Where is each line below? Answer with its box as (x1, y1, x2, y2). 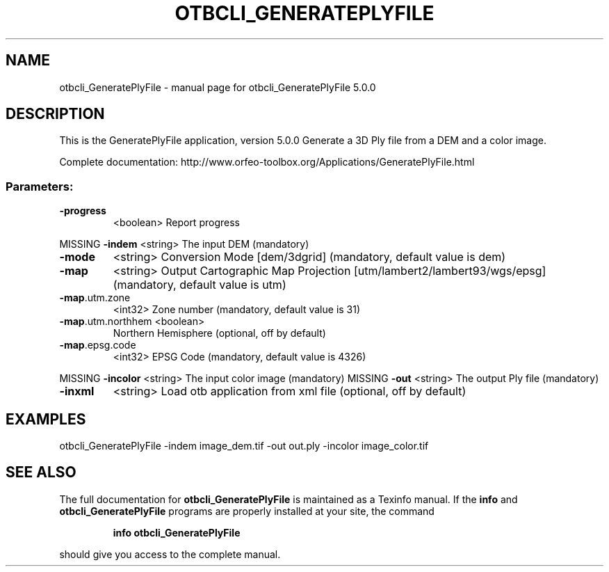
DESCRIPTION (6, 105, 105, 123)
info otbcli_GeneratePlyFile (113, 526, 241, 539)
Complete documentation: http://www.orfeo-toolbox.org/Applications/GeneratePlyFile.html (59, 156, 475, 168)
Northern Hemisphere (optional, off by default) (113, 327, 326, 340)
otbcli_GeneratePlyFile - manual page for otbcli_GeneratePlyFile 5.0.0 (59, 81, 376, 93)
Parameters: (6, 179, 74, 193)
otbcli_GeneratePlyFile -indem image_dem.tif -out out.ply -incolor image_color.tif (59, 440, 429, 452)
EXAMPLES (6, 410, 86, 428)
